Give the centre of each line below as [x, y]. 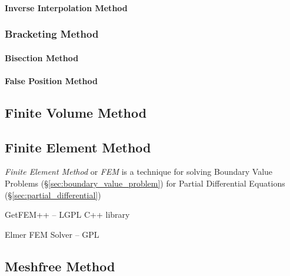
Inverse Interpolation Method [66, 7]
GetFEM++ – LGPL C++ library [67, 215]
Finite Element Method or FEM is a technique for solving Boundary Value [139, 172]
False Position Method [51, 80]
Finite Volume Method [76, 112]
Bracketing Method [52, 34]
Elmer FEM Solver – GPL [52, 234]
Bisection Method [42, 57]
